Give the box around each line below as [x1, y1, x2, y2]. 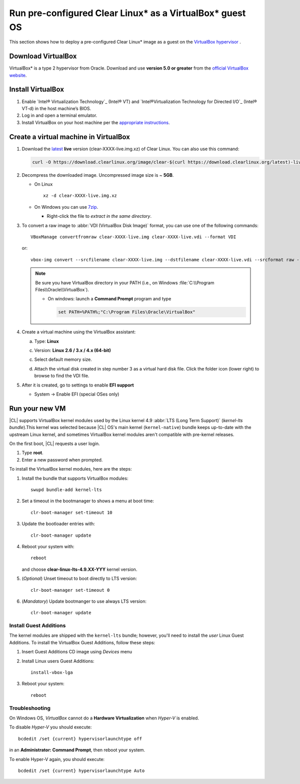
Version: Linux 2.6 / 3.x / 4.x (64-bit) [34, 347, 111, 353]
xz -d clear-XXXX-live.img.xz [43, 193, 117, 199]
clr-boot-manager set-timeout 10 [30, 510, 112, 515]
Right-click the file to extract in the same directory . [46, 213, 152, 219]
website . [9, 72, 27, 78]
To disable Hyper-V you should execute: [9, 724, 92, 730]
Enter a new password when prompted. [21, 457, 103, 463]
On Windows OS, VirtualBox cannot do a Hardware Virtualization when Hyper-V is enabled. [9, 715, 199, 721]
